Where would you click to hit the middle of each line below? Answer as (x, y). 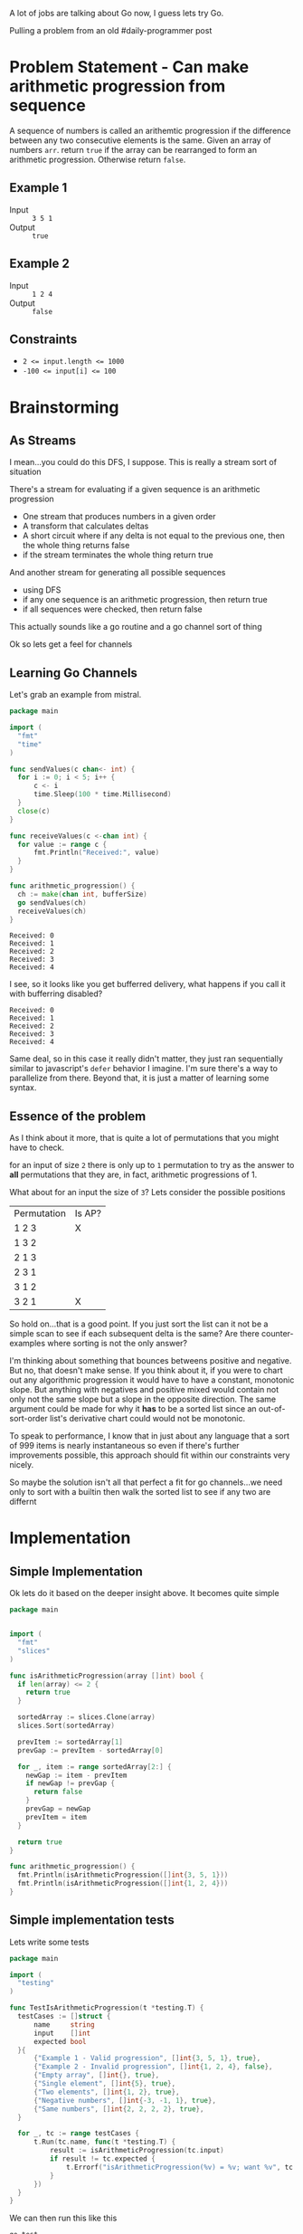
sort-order (28, 1419)
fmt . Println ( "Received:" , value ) (96, 853)
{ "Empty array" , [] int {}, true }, (96, 2076)
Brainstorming (64, 407)
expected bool (60, 2041)
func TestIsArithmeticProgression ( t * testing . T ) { (107, 2008)
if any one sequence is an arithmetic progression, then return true (145, 600)
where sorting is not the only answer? (118, 1344)
